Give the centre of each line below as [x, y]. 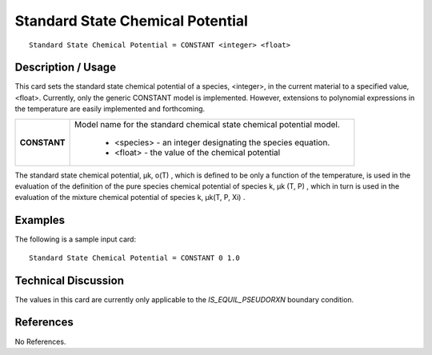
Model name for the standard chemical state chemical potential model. [207, 124]
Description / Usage [65, 68]
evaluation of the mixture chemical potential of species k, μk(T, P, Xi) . [130, 197]
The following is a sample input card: [75, 239]
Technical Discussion [69, 280]
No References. [40, 341]
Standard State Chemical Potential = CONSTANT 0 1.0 [134, 257]
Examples [40, 220]
